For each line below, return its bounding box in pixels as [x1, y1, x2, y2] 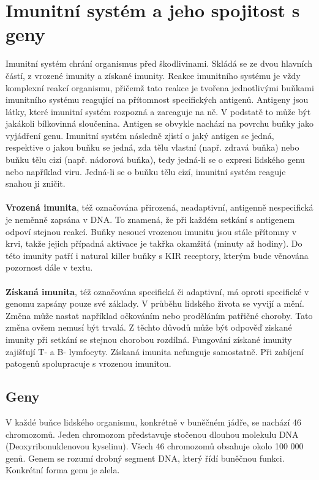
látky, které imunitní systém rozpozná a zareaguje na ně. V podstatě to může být [6, 105, 311, 118]
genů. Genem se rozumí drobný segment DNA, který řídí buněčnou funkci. [6, 451, 285, 464]
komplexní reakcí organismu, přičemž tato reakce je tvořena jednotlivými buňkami [6, 81, 314, 94]
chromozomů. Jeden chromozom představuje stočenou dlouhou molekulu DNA [6, 427, 299, 440]
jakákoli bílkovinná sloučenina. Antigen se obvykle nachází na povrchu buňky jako [6, 117, 314, 130]
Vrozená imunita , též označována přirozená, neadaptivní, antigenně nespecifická [6, 201, 313, 214]
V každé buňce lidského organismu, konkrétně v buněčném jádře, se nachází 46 [6, 415, 301, 428]
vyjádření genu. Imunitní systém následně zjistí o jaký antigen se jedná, [6, 129, 274, 141]
